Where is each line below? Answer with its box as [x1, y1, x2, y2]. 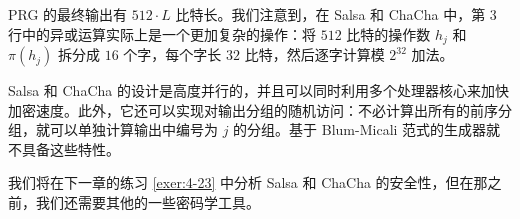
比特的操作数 [346, 23, 431, 44]
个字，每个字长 [123, 44, 222, 65]
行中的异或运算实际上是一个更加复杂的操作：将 [8, 23, 316, 44]
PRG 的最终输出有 [8, 4, 128, 24]
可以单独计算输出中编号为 [49, 119, 218, 140]
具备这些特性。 [21, 138, 120, 159]
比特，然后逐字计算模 [244, 44, 385, 65]
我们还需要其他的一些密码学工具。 [35, 192, 260, 213]
